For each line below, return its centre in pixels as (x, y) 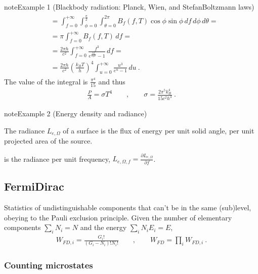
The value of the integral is (46, 81)
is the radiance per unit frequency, (57, 158)
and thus (112, 81)
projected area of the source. (48, 141)
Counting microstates (49, 265)
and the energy (103, 227)
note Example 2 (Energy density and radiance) (76, 113)
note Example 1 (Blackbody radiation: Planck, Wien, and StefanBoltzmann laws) (129, 7)
